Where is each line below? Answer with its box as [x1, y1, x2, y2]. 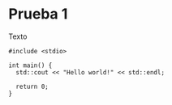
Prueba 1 [8, 5, 68, 23]
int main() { [8, 61, 53, 69]
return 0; [15, 82, 49, 90]
